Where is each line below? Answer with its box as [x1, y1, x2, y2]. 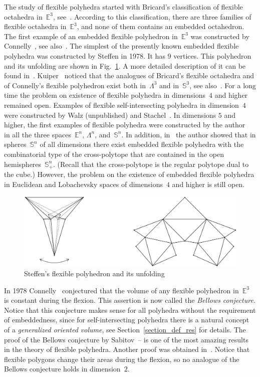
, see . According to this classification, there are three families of [53, 11, 251, 22]
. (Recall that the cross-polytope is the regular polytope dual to [53, 158, 249, 169]
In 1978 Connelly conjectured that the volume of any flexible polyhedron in [4, 285, 239, 295]
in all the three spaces [4, 129, 71, 139]
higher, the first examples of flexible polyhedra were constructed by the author [4, 119, 245, 130]
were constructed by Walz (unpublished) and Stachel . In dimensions [4, 109, 216, 120]
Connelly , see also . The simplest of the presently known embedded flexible [4, 41, 239, 51]
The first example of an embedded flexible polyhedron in [4, 31, 178, 41]
